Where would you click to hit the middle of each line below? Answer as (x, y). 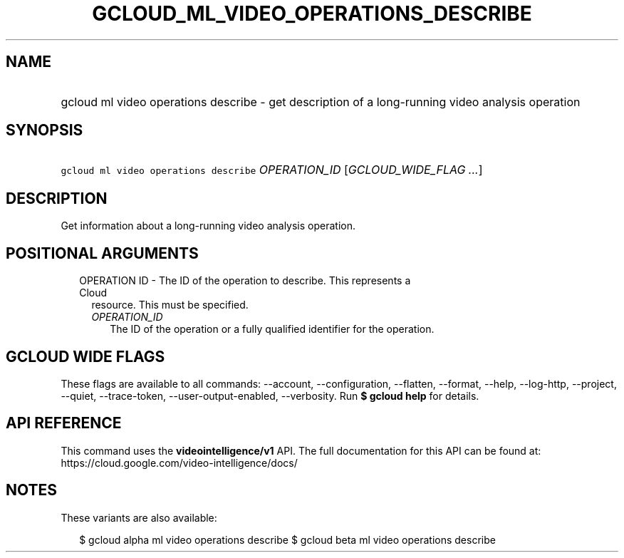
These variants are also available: (139, 517)
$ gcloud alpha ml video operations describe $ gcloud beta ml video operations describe (287, 539)
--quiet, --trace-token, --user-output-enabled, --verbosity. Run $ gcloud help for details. (270, 396)
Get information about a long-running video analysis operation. (208, 226)
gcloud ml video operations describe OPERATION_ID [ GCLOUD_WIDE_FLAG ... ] (272, 170)
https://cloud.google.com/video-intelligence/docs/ (179, 463)
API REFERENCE (64, 423)
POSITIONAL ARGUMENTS (102, 253)
